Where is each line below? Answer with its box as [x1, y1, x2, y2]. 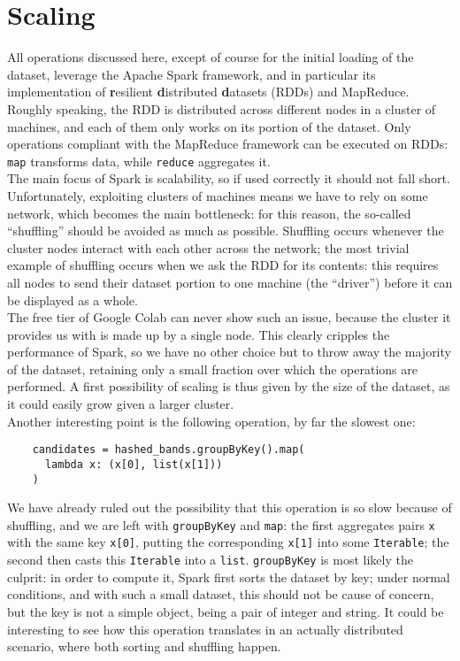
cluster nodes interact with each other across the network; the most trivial [7, 238, 410, 257]
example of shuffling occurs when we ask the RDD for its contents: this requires [7, 256, 439, 274]
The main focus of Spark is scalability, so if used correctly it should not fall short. [7, 169, 450, 188]
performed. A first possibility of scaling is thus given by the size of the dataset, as [7, 377, 450, 396]
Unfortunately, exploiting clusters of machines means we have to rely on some [7, 186, 428, 204]
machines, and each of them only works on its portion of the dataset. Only [7, 117, 411, 135]
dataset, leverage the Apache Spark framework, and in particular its [7, 65, 376, 83]
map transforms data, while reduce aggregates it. [7, 151, 271, 170]
